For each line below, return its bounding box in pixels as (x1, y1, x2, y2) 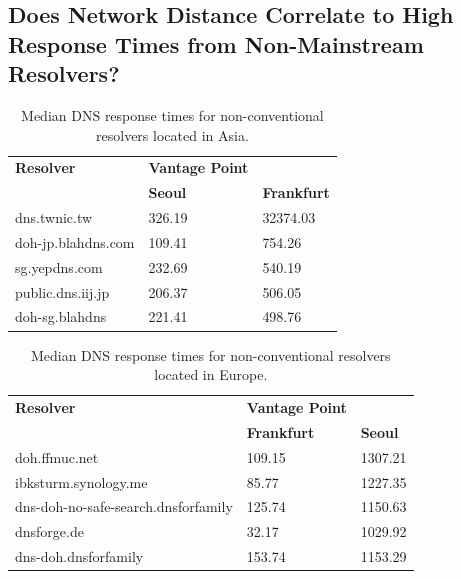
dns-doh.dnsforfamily (15, 546, 144, 567)
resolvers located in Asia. (96, 124, 249, 145)
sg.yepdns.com (15, 256, 103, 277)
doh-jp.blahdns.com (15, 231, 135, 252)
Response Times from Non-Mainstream (8, 28, 424, 59)
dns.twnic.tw (15, 207, 93, 228)
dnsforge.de (15, 521, 84, 542)
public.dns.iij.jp (15, 281, 110, 302)
